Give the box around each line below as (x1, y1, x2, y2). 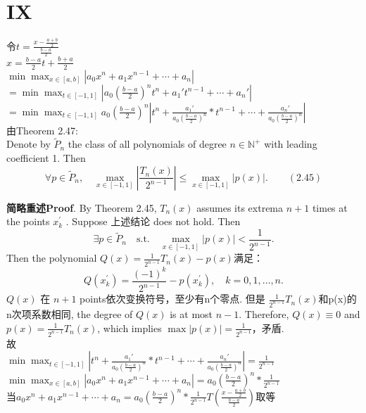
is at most (170, 307, 213, 322)
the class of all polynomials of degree (68, 136, 227, 151)
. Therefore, (239, 307, 289, 322)
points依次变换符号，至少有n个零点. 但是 (80, 291, 265, 306)
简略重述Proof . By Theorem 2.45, (6, 200, 157, 215)
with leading (264, 136, 317, 151)
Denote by (6, 136, 51, 151)
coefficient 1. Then (6, 150, 86, 165)
